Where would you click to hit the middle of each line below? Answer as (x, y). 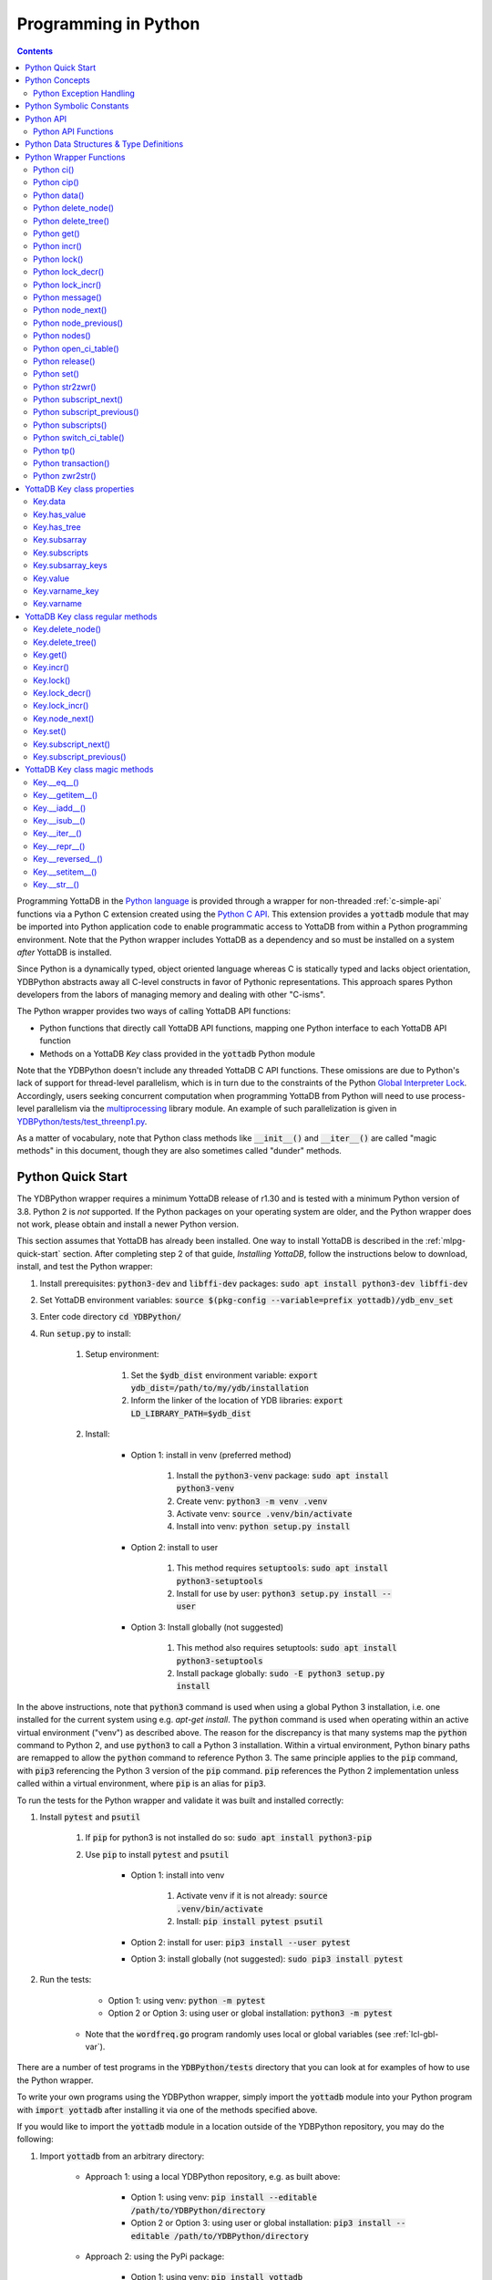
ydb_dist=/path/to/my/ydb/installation (220, 1388)
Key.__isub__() (59, 820)
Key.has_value (60, 514)
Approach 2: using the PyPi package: (155, 2256)
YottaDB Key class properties (80, 489)
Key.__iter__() (57, 834)
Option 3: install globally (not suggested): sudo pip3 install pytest (267, 1959)
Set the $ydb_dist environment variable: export (224, 1375)
